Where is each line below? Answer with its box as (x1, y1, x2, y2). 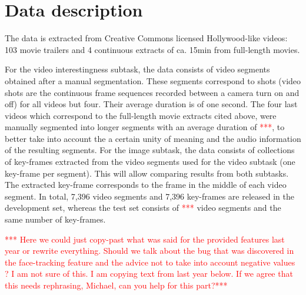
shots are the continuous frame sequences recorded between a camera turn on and (5, 86, 300, 98)
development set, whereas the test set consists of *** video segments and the (5, 201, 281, 214)
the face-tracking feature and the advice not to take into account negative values (5, 256, 295, 268)
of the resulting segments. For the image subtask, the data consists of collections (5, 144, 295, 156)
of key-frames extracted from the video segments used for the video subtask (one (5, 155, 295, 168)
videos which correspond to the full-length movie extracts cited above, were (5, 109, 277, 121)
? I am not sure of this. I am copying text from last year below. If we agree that (5, 267, 293, 280)
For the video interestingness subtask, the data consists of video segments (5, 63, 270, 75)
